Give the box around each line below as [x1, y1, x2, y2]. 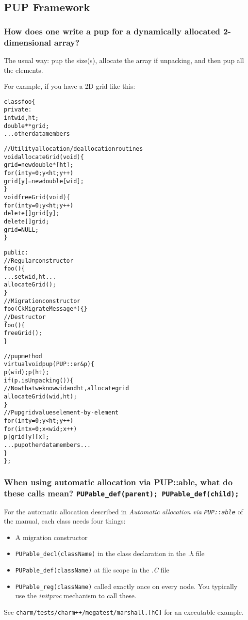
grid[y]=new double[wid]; [4, 177, 84, 185]
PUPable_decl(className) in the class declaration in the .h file [15, 548, 205, 558]
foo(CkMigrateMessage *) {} [4, 305, 87, 313]
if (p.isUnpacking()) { [4, 377, 74, 384]
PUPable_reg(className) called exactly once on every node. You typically [15, 581, 238, 591]
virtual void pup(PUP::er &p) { [4, 361, 95, 368]
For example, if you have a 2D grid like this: [4, 81, 135, 91]
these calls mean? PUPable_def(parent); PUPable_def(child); [4, 487, 239, 499]
